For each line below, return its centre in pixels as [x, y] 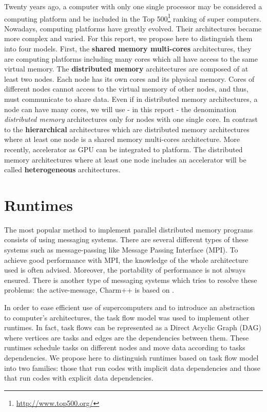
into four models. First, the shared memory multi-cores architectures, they [128, 49]
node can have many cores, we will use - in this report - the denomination [120, 109]
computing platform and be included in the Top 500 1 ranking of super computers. [133, 17]
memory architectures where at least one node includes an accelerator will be [125, 159]
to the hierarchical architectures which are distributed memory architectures [127, 129]
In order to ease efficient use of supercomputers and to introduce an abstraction [130, 307]
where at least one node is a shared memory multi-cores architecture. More [122, 139]
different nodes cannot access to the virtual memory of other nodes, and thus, [126, 89]
